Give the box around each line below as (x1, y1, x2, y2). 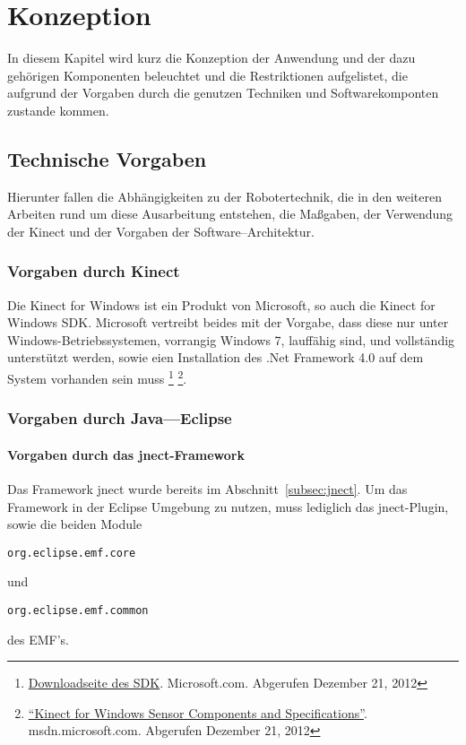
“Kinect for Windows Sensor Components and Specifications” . (28, 703, 367, 722)
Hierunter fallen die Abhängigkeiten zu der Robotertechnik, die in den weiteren (7, 186, 442, 205)
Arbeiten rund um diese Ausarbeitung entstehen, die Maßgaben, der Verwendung (7, 204, 453, 223)
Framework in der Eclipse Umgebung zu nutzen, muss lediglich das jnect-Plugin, (7, 497, 449, 515)
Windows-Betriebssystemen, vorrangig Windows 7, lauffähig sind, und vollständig (7, 330, 455, 349)
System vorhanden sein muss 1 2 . (7, 367, 187, 387)
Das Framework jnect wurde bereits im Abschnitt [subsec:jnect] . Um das (7, 479, 408, 498)
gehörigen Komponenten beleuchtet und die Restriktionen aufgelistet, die (7, 65, 408, 84)
